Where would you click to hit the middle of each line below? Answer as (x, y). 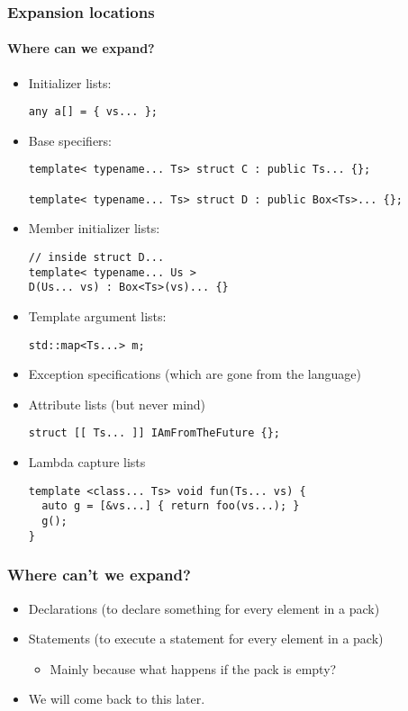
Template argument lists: (97, 316)
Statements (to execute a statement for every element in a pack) (206, 639)
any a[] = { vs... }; (93, 112)
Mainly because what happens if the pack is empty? (193, 668)
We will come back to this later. (117, 699)
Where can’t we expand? (99, 575)
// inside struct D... (96, 258)
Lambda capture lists (87, 462)
